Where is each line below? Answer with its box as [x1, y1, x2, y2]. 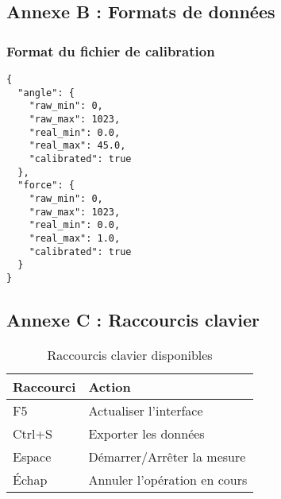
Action [88, 377, 131, 396]
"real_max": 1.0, [29, 232, 121, 244]
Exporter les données [88, 424, 205, 443]
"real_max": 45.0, [29, 140, 126, 152]
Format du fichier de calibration [6, 41, 215, 60]
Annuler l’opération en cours [88, 470, 248, 489]
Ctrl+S [13, 424, 52, 443]
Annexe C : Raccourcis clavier [6, 307, 260, 331]
